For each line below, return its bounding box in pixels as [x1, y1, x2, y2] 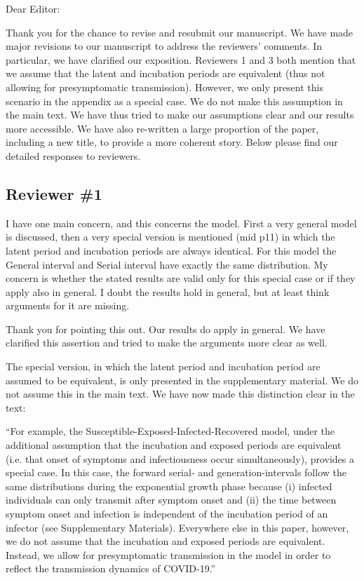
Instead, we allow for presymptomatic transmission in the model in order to [6, 547, 331, 562]
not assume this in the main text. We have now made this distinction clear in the [6, 386, 355, 401]
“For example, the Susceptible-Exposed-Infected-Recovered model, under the [6, 424, 335, 438]
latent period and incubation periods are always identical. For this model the [6, 243, 337, 257]
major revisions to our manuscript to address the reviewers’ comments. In [6, 39, 323, 53]
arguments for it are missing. [6, 298, 130, 313]
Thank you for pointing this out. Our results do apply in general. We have [6, 321, 325, 336]
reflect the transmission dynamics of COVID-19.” [6, 561, 216, 576]
